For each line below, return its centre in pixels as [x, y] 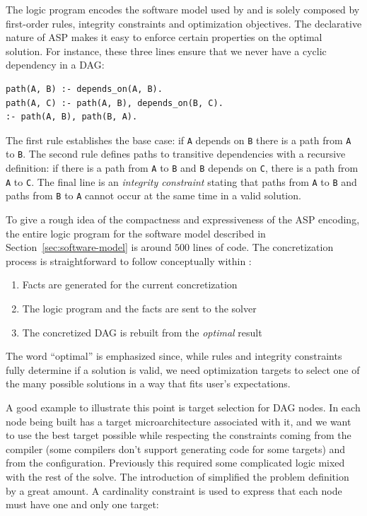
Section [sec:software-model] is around [89, 247]
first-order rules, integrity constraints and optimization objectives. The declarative [184, 23]
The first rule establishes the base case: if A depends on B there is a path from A [179, 140]
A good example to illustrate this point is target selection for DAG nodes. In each [183, 407]
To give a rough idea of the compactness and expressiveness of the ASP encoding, [183, 219]
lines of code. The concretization [263, 247]
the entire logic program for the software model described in [136, 233]
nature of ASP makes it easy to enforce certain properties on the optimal [164, 37]
